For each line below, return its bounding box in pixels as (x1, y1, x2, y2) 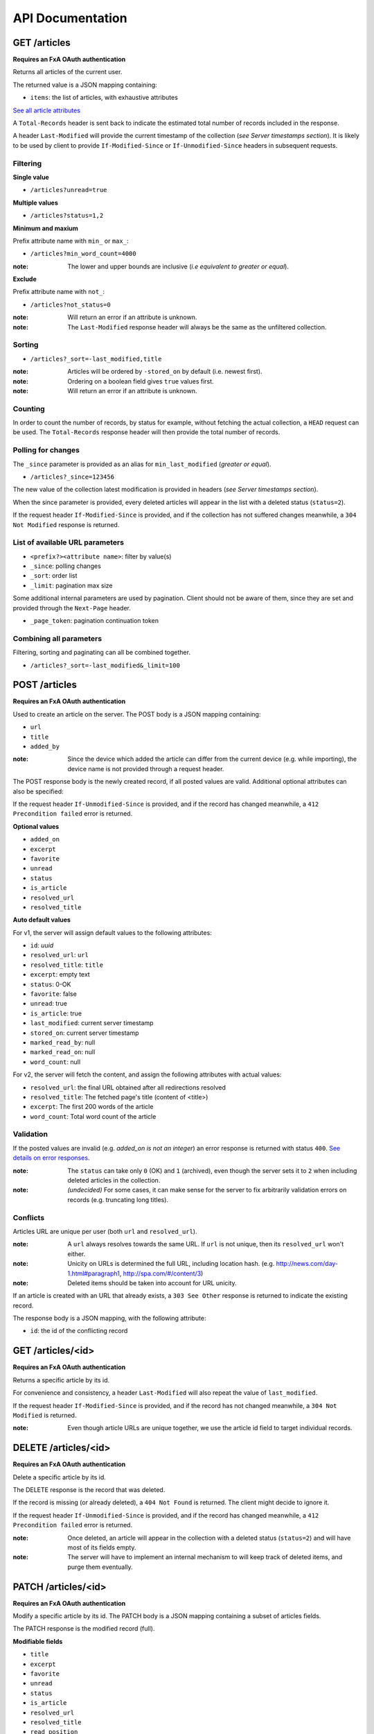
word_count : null (30, 1058, 81, 1066)
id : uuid (30, 941, 54, 950)
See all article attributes (12, 106, 81, 114)
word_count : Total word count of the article (30, 1112, 157, 1120)
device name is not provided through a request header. (67, 764, 224, 773)
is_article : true (30, 1009, 82, 1018)
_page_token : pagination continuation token (30, 617, 159, 625)
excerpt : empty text (30, 970, 90, 979)
